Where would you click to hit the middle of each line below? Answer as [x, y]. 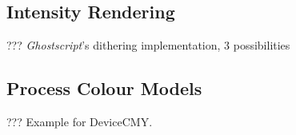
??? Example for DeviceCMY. [80, 121]
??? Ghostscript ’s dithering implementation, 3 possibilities [148, 45]
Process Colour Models [104, 88]
